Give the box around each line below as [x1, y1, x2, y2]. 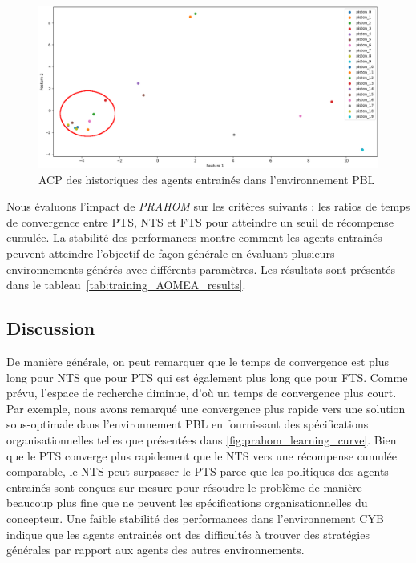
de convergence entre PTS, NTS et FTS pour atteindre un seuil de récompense [6, 213, 394, 230]
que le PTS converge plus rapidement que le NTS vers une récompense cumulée [6, 447, 398, 464]
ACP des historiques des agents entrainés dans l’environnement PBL [38, 171, 375, 187]
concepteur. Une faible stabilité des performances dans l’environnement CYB [6, 509, 384, 526]
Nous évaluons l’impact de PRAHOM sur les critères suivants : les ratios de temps [6, 198, 410, 215]
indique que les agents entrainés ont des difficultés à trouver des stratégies [6, 525, 370, 542]
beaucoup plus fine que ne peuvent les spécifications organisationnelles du [6, 494, 368, 511]
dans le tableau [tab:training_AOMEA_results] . [6, 276, 246, 293]
